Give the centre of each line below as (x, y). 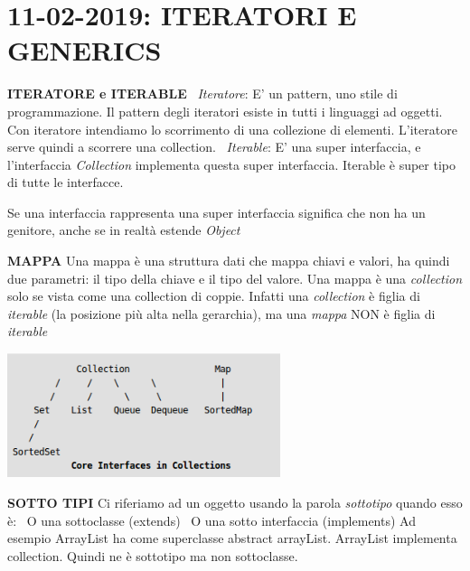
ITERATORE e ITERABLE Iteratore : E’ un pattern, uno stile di (202, 94)
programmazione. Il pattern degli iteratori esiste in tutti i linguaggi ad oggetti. (225, 111)
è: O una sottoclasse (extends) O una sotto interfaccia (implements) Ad (211, 520)
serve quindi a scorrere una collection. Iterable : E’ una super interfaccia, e (214, 147)
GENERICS (85, 50)
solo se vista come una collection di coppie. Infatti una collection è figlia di (214, 296)
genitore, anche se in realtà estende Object (124, 230)
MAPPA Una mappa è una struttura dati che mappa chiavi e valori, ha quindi (229, 261)
